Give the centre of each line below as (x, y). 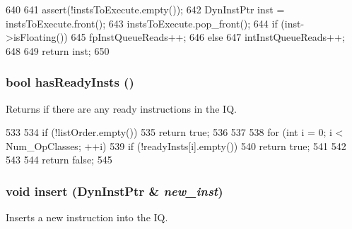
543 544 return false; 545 (59, 160)
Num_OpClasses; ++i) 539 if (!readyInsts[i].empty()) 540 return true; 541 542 (176, 146)
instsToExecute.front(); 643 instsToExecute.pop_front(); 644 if (142, 23)
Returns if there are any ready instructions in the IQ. (121, 108)
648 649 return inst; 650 (58, 50)
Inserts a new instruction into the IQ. (87, 217)
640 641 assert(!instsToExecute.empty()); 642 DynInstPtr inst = (145, 9)
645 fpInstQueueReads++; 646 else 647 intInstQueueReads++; (208, 37)
